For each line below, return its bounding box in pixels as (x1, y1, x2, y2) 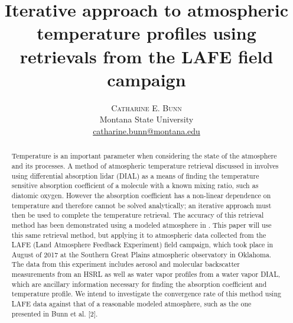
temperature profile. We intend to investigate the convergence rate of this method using (11, 289, 281, 299)
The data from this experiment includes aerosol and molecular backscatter (11, 259, 240, 269)
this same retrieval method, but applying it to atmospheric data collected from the (11, 230, 266, 240)
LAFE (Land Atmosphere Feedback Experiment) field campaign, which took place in (11, 240, 274, 250)
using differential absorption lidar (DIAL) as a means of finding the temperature (11, 170, 259, 180)
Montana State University (99, 113, 194, 125)
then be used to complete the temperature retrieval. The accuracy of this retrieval (11, 210, 264, 220)
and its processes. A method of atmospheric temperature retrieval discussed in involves (11, 160, 279, 170)
